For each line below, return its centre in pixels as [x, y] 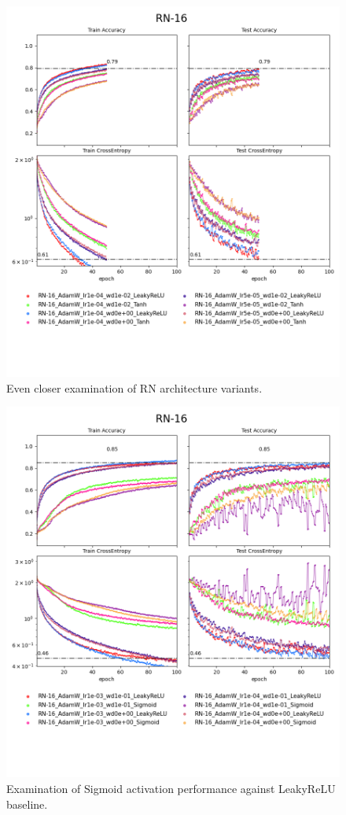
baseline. [27, 804]
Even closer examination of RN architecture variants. [134, 387]
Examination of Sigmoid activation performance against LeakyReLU [171, 788]
